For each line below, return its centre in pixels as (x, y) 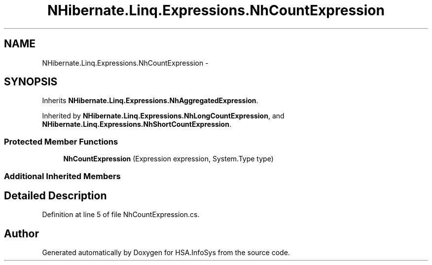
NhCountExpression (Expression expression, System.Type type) (168, 159)
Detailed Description (55, 195)
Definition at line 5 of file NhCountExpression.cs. (121, 215)
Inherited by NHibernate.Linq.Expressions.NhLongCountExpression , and (163, 116)
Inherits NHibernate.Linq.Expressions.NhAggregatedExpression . (150, 101)
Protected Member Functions (61, 141)
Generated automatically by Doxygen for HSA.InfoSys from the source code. (166, 253)
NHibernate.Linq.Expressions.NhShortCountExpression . (137, 124)
